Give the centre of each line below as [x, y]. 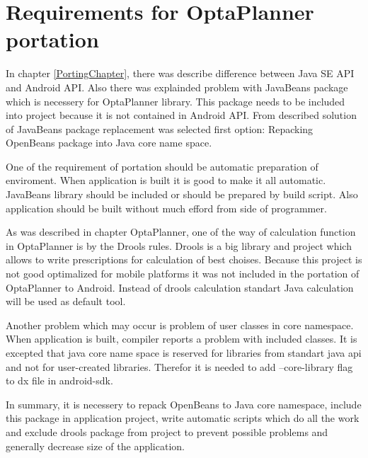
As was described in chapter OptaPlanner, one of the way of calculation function [181, 232]
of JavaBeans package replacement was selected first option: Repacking [160, 128]
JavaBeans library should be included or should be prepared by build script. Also [182, 194]
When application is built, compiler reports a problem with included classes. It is [182, 339]
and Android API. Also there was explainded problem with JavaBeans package [177, 87]
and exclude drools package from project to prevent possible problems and [167, 431]
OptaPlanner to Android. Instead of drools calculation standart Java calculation [180, 287]
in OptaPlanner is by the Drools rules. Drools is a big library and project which [179, 245]
